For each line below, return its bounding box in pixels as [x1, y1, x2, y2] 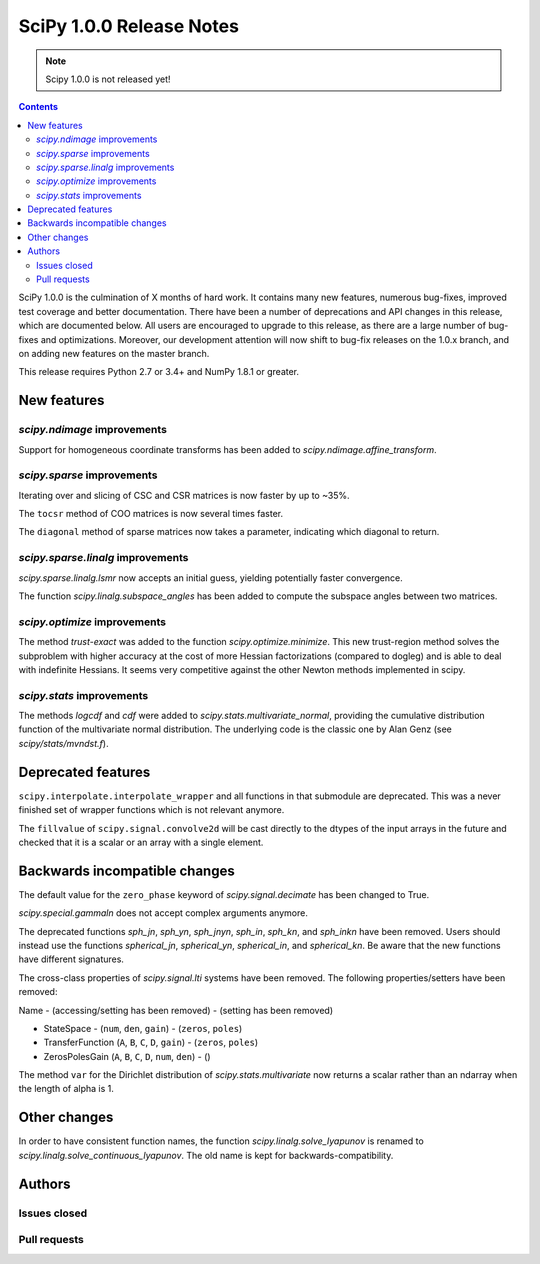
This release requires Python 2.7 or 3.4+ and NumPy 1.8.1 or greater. [18, 366, 300, 378]
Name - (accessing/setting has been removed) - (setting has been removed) [18, 1004, 334, 1016]
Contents [18, 101, 59, 113]
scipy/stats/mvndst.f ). [18, 737, 109, 749]
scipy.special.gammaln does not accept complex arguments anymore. [18, 907, 309, 919]
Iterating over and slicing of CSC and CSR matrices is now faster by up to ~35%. [18, 489, 350, 501]
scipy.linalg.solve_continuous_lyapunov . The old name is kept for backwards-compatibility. [18, 1149, 394, 1161]
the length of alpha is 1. [18, 1083, 115, 1095]
